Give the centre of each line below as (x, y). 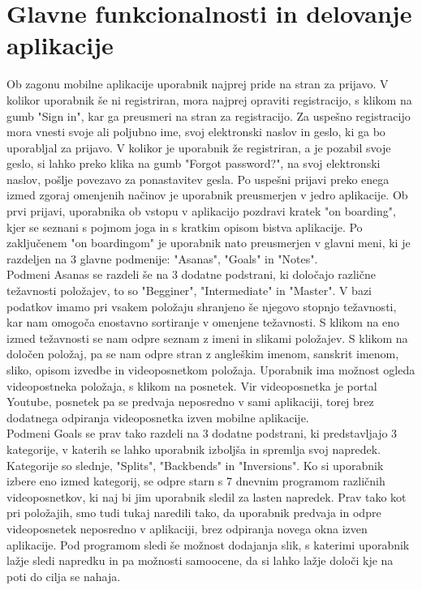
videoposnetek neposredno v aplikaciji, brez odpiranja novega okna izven (187, 528)
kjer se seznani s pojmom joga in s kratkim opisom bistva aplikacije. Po (185, 227)
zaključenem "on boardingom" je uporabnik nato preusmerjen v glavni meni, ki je (209, 243)
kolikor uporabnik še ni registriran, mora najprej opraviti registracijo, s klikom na (209, 99)
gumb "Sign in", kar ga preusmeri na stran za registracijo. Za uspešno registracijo (209, 115)
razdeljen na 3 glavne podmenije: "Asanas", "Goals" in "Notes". (162, 258)
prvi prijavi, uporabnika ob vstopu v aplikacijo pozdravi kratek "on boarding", (201, 211)
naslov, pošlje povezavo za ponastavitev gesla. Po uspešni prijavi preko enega (198, 179)
